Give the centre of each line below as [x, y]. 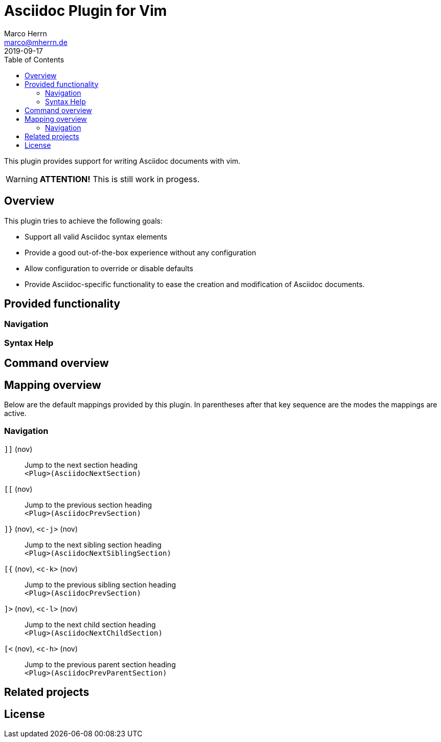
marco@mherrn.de [36, 42]
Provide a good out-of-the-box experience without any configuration [140, 252]
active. [15, 413]
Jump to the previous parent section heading [100, 664]
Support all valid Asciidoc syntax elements [96, 236]
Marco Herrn [26, 33]
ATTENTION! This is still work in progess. [120, 179]
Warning [22, 179]
